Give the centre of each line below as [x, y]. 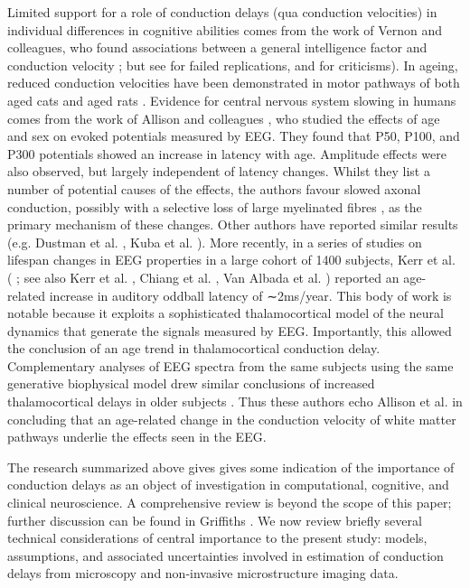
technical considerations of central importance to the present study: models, [217, 538]
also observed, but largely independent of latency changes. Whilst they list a [219, 171]
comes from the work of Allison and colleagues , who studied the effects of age [224, 118]
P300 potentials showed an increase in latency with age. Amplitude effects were [227, 153]
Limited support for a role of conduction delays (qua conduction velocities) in [222, 12]
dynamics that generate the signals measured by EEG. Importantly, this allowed [230, 330]
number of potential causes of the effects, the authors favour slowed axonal [214, 188]
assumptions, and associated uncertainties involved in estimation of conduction [226, 555]
